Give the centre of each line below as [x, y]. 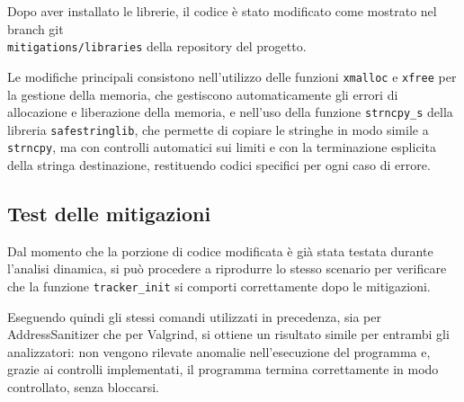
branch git [36, 28]
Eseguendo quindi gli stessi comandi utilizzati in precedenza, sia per [194, 316]
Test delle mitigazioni [109, 214]
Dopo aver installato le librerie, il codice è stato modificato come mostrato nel [222, 11]
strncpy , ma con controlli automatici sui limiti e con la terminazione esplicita [222, 147]
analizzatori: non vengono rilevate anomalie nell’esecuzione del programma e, [219, 351]
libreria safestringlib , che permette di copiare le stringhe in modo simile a [218, 129]
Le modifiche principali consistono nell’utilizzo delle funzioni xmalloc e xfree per [232, 76]
